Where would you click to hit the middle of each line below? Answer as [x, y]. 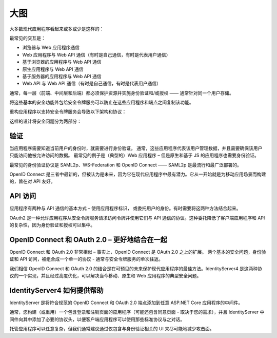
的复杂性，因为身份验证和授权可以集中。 [52, 225]
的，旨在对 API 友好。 [33, 181]
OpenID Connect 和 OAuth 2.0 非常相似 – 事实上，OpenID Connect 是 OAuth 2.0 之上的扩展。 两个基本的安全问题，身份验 [138, 252]
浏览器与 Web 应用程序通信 [51, 48]
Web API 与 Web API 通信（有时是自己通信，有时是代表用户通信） [92, 83]
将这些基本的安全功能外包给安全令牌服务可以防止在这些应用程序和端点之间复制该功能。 [102, 102]
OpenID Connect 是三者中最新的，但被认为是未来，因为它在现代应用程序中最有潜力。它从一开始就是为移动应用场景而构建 [138, 174]
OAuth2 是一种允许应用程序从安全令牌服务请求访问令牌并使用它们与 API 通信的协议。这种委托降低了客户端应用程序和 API [137, 218]
